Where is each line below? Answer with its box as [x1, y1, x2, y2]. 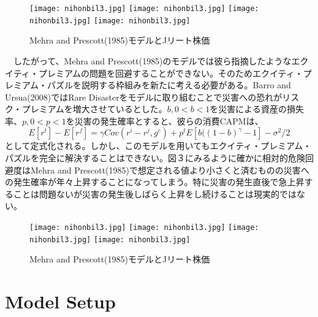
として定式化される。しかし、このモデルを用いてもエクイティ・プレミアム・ [5, 139, 312, 152]
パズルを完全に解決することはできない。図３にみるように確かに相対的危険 [5, 151, 305, 164]
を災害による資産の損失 [210, 102, 304, 115]
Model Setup [5, 289, 116, 314]
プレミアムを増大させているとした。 [21, 102, 167, 115]
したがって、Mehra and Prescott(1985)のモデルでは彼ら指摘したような [13, 54, 292, 67]
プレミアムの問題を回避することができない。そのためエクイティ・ [38, 66, 303, 79]
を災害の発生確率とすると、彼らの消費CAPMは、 [66, 114, 263, 127]
